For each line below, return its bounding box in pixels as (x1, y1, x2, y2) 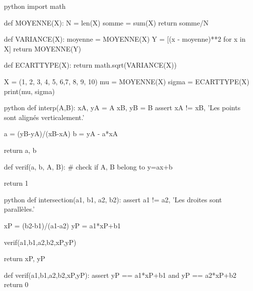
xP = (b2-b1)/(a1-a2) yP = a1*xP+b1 (4, 220, 121, 230)
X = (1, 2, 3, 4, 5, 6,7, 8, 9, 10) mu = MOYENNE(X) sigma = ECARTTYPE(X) (4, 76, 250, 86)
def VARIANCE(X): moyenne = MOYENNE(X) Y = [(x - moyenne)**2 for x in (4, 34, 246, 44)
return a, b (4, 145, 37, 155)
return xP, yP (4, 253, 46, 264)
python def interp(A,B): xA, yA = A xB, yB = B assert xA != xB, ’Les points (4, 102, 241, 113)
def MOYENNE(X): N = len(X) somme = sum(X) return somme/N (4, 17, 209, 27)
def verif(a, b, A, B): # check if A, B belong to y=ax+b (4, 161, 173, 171)
